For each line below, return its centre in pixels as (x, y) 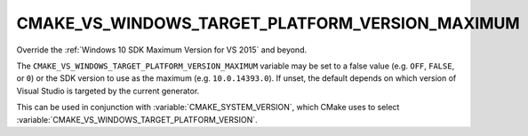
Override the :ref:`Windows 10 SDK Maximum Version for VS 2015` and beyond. (161, 50)
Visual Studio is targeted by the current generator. (108, 91)
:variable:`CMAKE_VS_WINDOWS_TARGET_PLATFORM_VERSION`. (137, 119)
